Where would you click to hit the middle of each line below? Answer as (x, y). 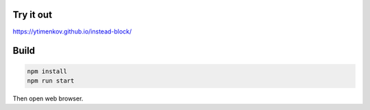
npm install (47, 71)
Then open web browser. (48, 98)
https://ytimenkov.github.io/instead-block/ (72, 31)
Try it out (33, 15)
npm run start (51, 81)
